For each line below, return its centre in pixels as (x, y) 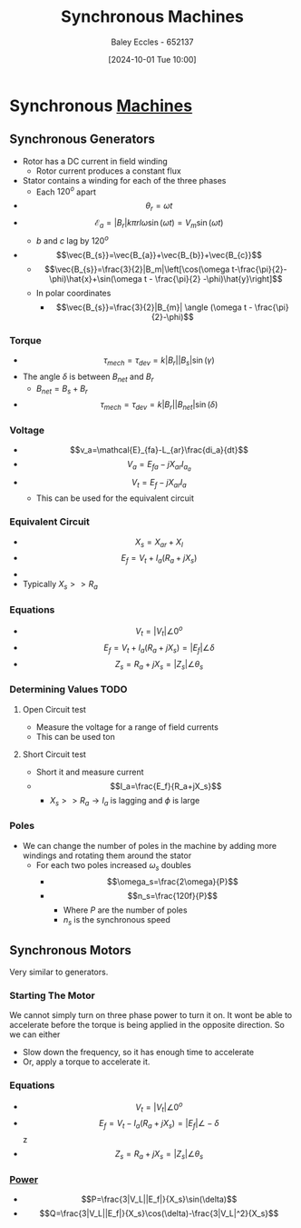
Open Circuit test (54, 709)
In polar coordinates (73, 293)
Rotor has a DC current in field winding (95, 161)
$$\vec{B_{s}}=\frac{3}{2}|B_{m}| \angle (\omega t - (154, 307)
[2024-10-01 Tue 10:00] (152, 59)
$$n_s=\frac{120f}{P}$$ (173, 895)
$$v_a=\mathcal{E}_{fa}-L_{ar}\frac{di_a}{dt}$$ (159, 450)
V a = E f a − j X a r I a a (159, 466)
